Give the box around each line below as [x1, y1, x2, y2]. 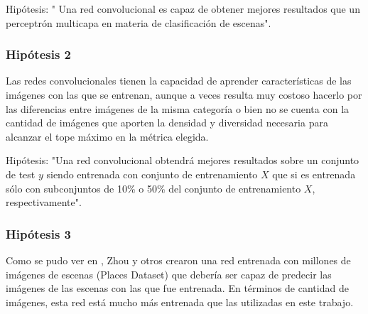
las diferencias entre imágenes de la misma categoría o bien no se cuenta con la [6, 101, 350, 116]
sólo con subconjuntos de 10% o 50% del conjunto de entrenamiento [6, 180, 301, 195]
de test [6, 166, 36, 181]
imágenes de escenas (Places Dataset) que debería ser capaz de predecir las [6, 266, 332, 281]
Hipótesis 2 [6, 45, 72, 63]
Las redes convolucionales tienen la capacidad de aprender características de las [6, 73, 352, 88]
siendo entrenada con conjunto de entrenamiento [46, 166, 258, 181]
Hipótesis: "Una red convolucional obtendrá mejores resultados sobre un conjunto [6, 153, 359, 168]
